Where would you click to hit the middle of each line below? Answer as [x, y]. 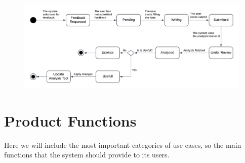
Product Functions [70, 120]
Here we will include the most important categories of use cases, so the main [123, 145]
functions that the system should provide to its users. [87, 155]
